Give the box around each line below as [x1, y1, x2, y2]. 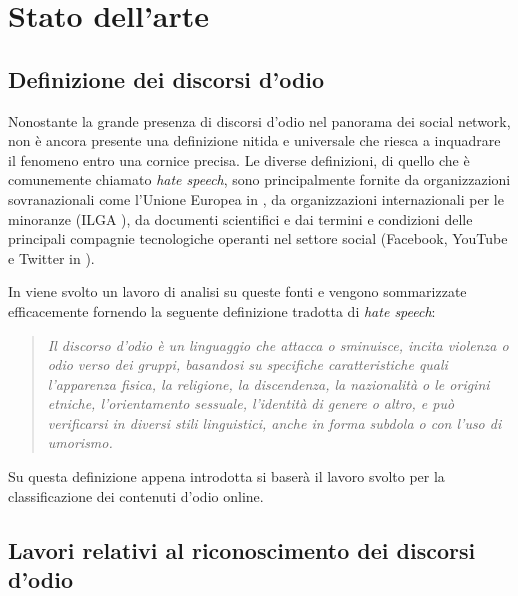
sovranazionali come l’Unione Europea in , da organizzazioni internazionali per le [8, 188, 504, 209]
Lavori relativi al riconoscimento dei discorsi [8, 534, 476, 565]
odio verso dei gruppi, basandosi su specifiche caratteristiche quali [47, 354, 448, 375]
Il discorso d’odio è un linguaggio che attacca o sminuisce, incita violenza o [47, 334, 509, 355]
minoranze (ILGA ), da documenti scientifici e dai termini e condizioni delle [8, 208, 473, 229]
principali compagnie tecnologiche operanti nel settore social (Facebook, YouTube [8, 228, 508, 249]
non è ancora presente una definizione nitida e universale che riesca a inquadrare [8, 130, 501, 151]
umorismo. [47, 432, 113, 453]
